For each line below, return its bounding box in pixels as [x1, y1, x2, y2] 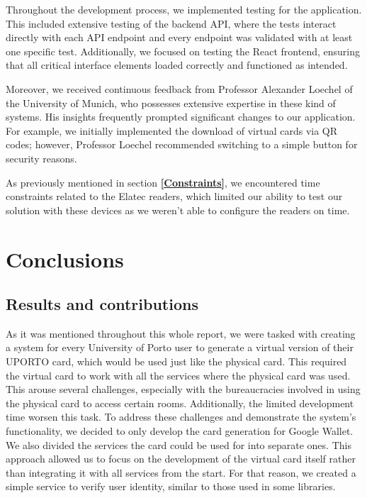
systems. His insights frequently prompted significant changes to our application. [6, 109, 356, 124]
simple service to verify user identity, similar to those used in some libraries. [6, 479, 336, 494]
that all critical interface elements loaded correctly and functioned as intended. [6, 57, 348, 72]
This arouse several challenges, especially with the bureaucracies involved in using [6, 382, 361, 397]
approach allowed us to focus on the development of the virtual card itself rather [6, 451, 356, 466]
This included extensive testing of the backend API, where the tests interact [6, 16, 337, 31]
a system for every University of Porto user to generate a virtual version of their [6, 340, 354, 355]
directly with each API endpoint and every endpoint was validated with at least [6, 30, 353, 45]
